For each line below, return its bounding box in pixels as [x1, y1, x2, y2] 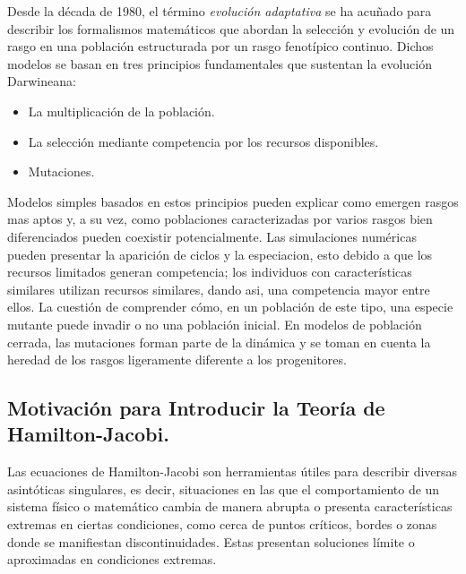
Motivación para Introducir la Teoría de [7, 394, 385, 422]
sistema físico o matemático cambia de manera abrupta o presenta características [7, 497, 453, 516]
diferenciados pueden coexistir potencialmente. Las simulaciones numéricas [7, 227, 417, 245]
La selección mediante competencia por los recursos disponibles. [28, 132, 379, 150]
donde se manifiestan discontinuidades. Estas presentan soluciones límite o [7, 532, 415, 551]
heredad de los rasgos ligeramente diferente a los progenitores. [7, 350, 347, 369]
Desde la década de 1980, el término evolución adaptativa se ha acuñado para [7, 2, 432, 20]
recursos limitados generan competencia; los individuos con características [7, 262, 412, 281]
